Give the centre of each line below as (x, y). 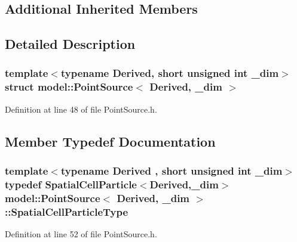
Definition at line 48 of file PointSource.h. (81, 109)
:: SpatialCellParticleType (67, 211)
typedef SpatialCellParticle (71, 184)
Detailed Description (70, 44)
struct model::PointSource (69, 87)
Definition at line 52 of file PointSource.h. (81, 234)
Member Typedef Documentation (110, 141)
